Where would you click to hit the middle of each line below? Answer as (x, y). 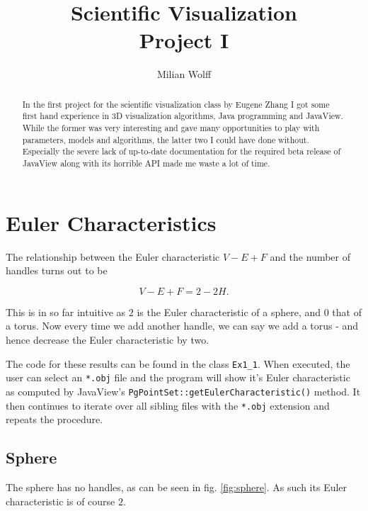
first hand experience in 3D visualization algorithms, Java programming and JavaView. (183, 116)
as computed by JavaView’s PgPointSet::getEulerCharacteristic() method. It (183, 391)
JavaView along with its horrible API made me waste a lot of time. (146, 163)
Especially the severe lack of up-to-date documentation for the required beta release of (182, 151)
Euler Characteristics (111, 222)
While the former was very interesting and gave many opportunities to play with (171, 128)
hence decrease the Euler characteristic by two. (108, 339)
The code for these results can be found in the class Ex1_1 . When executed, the (178, 363)
